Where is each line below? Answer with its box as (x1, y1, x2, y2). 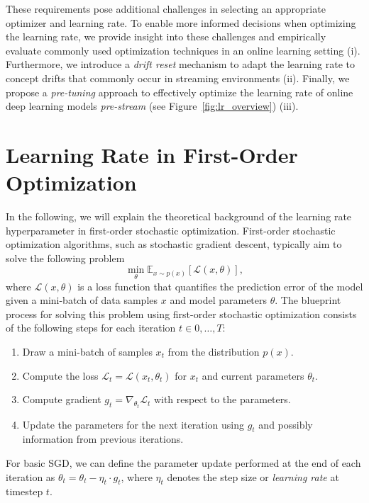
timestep (6, 484, 43, 499)
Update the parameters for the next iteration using (22, 417, 245, 431)
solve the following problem (6, 250, 125, 265)
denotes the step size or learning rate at (167, 469, 339, 484)
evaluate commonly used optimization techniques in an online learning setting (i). (6, 43, 360, 57)
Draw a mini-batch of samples (22, 344, 153, 359)
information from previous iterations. (22, 431, 184, 446)
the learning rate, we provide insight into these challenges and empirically (6, 29, 326, 44)
